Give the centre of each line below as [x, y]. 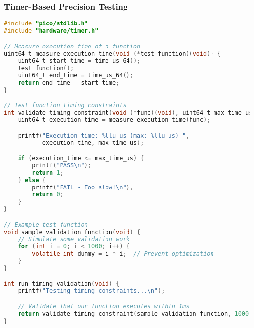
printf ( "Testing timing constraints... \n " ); [91, 291]
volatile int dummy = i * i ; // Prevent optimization [123, 254]
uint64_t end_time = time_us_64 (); [75, 76]
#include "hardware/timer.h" [51, 31]
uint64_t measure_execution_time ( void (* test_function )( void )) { [112, 54]
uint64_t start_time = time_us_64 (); [79, 61]
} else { [32, 180]
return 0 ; [48, 195]
